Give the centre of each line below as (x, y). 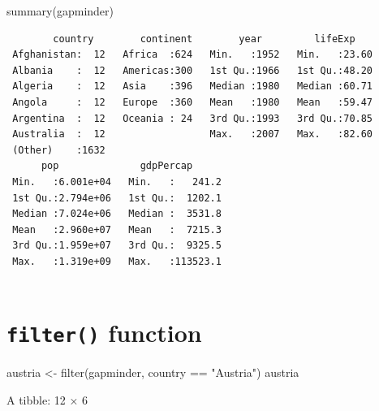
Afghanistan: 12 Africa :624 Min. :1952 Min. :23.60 (193, 55)
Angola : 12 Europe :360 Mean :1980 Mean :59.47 (193, 102)
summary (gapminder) (60, 11)
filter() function (104, 333)
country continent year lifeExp (204, 39)
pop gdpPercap (117, 166)
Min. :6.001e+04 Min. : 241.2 (117, 182)
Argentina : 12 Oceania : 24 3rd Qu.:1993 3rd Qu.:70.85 (193, 118)
